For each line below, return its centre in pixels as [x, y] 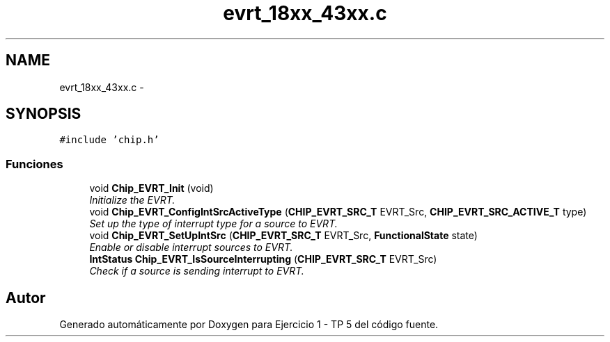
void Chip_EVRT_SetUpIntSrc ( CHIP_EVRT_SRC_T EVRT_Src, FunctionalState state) [283, 236]
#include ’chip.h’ [109, 140]
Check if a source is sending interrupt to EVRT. [197, 271]
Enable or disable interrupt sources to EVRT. [191, 247]
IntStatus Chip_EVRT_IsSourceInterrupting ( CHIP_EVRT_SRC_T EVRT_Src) [263, 259]
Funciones [34, 164]
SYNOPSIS [44, 114]
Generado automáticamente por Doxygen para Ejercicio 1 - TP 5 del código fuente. [249, 325]
